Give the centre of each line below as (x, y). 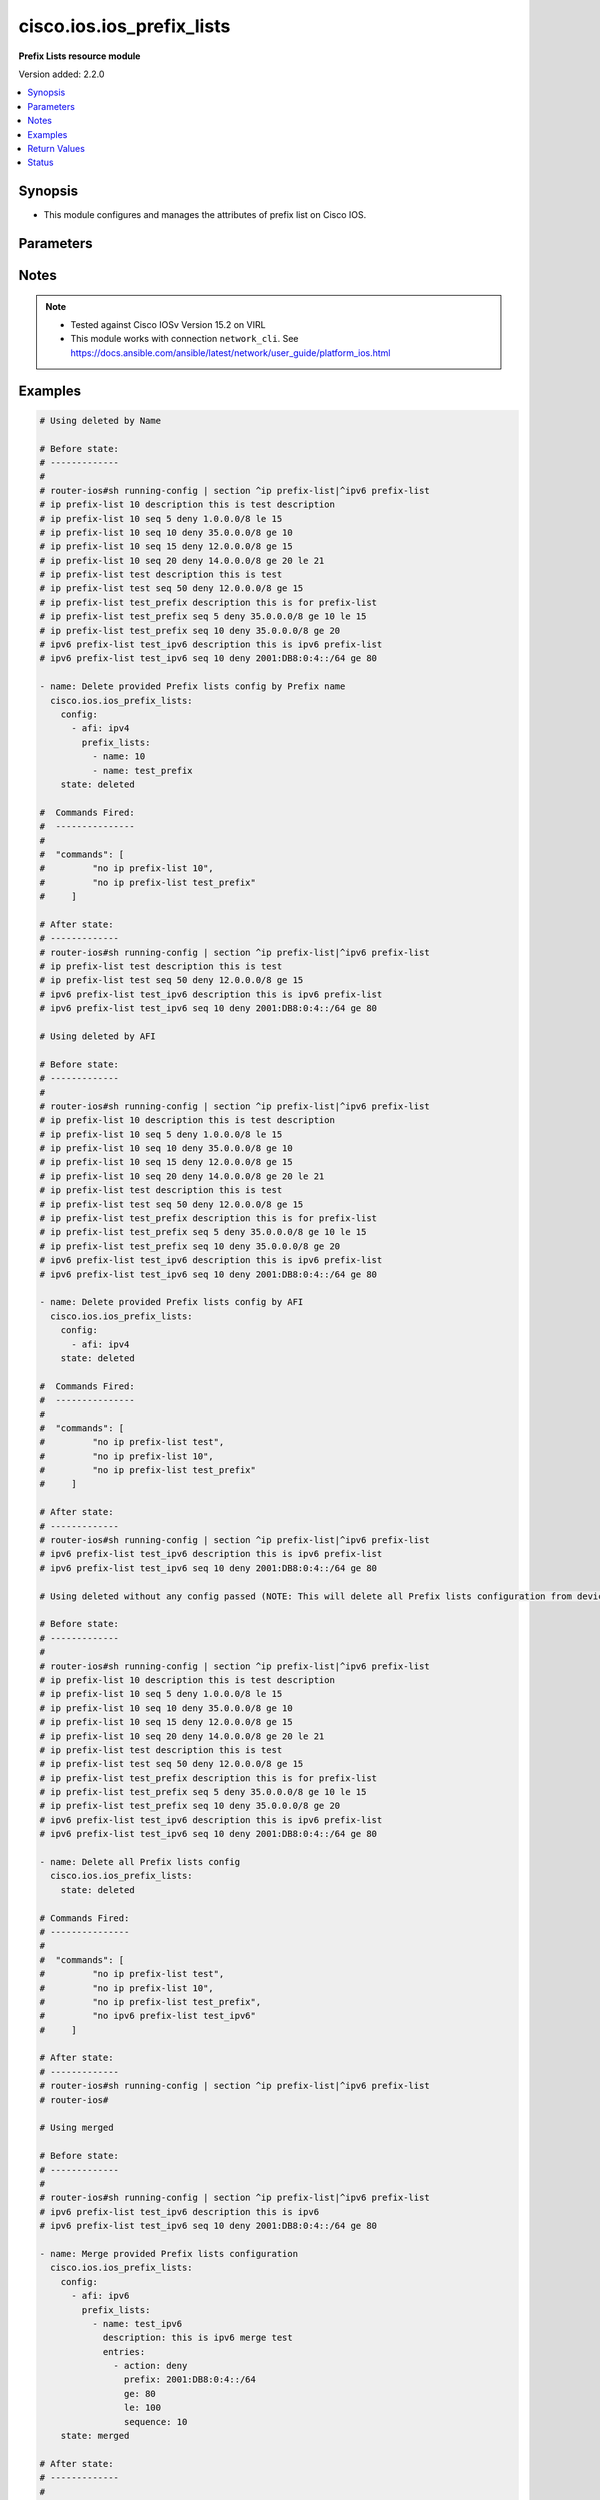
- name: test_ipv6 (137, 2323)
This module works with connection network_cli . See (184, 339)
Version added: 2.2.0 (61, 74)
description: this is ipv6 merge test (198, 2338)
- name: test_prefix (142, 770)
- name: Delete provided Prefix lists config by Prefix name (192, 686)
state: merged (95, 2436)
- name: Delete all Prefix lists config (139, 1862)
